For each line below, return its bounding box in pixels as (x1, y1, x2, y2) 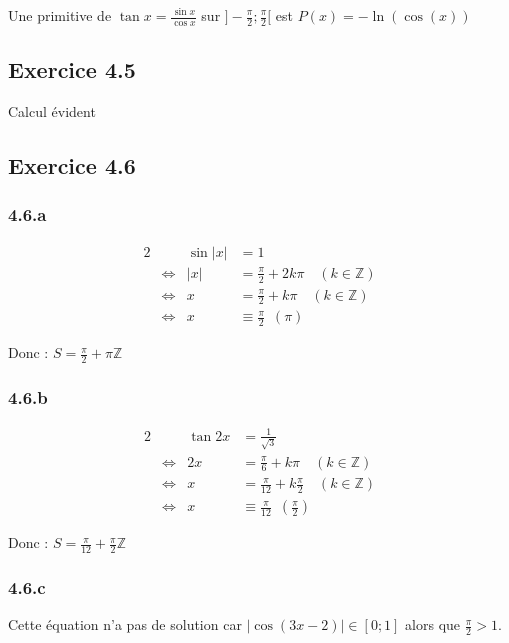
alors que (405, 614, 461, 635)
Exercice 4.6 (8, 150, 136, 181)
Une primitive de (8, 5, 112, 25)
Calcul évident (8, 101, 96, 122)
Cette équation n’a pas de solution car (8, 614, 242, 635)
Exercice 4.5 (8, 54, 136, 85)
